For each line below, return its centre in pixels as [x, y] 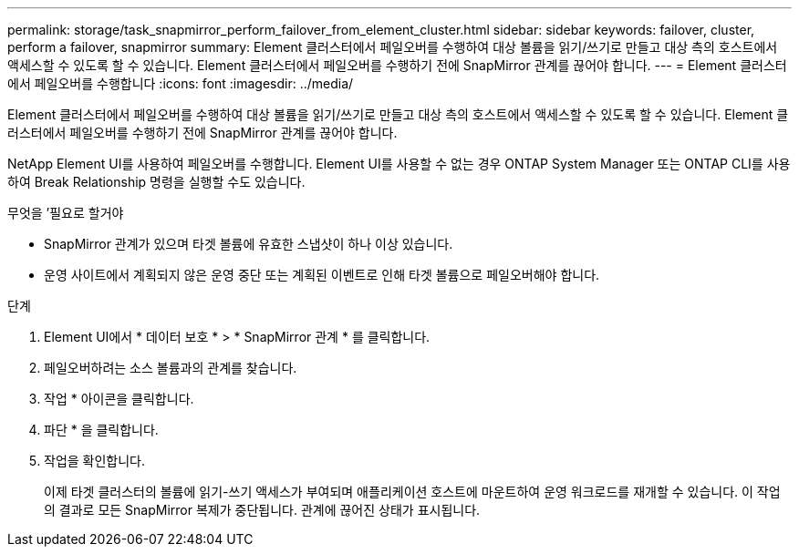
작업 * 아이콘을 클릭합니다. [119, 399]
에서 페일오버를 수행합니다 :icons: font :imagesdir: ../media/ [181, 83]
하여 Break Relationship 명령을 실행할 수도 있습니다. [156, 182]
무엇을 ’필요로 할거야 [66, 213]
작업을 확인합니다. [95, 461]
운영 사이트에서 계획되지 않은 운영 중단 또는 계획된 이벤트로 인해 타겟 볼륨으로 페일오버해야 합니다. [322, 275]
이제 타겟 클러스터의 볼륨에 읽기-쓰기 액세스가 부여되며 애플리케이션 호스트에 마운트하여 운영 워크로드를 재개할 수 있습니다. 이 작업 [412, 492]
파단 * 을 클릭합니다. [101, 430]
